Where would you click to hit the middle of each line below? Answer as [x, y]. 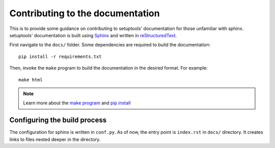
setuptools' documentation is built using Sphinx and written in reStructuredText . [93, 35]
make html [31, 80]
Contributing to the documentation [85, 13]
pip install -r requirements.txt [60, 56]
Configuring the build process [58, 120]
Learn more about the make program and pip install [77, 103]
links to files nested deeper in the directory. [55, 139]
